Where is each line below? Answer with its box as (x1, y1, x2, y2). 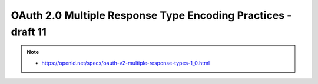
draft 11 (11, 25, 47, 38)
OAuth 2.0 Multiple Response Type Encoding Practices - (11, 9, 292, 22)
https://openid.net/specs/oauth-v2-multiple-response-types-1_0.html (41, 59, 210, 66)
